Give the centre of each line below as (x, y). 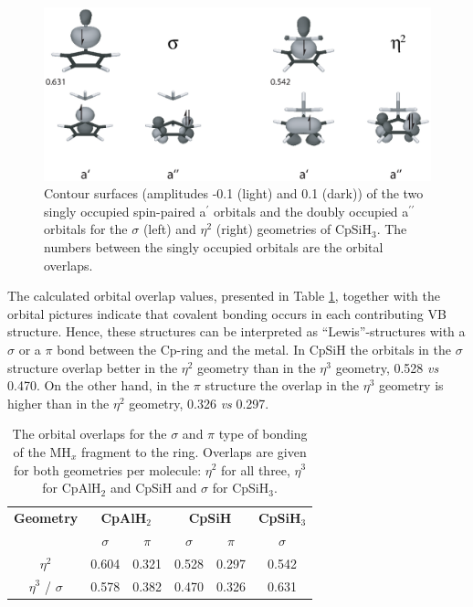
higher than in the (58, 403)
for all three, (256, 469)
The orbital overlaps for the (89, 434)
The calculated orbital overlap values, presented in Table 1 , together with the (224, 296)
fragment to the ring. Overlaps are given (194, 451)
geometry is (411, 385)
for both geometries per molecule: (107, 469)
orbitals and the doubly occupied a (311, 211)
